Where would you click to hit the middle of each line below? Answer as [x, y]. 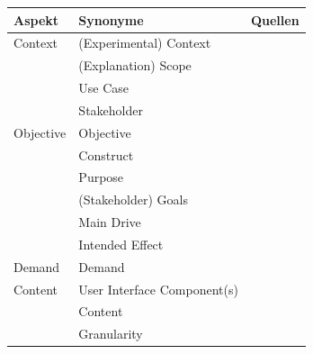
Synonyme [111, 19]
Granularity [111, 334]
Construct [106, 154]
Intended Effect [121, 244]
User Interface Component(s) [158, 289]
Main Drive [110, 222]
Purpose [101, 177]
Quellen [275, 19]
